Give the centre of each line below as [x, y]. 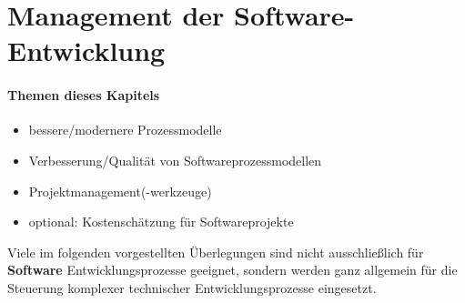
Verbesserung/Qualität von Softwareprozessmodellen [175, 160]
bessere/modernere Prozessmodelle [125, 130]
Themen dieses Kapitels [84, 95]
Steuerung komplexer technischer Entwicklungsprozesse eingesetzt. [192, 287]
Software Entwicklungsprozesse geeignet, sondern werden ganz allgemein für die [232, 270]
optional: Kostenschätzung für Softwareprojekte [161, 222]
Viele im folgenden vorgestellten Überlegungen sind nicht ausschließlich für [216, 252]
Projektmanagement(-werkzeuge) [120, 191]
